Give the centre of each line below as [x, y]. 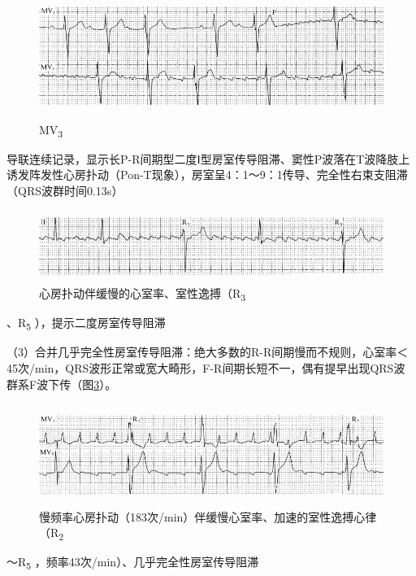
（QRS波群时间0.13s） [65, 190]
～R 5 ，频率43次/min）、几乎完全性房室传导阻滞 [133, 563]
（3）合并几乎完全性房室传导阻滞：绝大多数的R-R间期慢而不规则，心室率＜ [208, 352]
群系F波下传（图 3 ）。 [62, 384]
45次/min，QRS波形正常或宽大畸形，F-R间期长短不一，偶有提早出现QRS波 [206, 367]
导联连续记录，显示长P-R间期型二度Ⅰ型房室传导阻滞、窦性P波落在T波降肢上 [208, 158]
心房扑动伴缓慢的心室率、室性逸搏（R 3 [143, 294]
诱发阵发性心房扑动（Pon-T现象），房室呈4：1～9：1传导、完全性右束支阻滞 [207, 175]
